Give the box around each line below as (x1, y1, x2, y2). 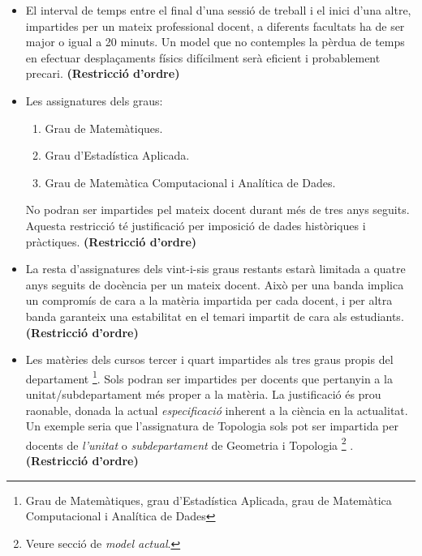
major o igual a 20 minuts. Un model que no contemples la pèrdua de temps (25, 33, 405, 50)
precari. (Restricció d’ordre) (25, 65, 180, 82)
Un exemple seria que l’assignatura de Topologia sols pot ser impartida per (25, 417, 398, 434)
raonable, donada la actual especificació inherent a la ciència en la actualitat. (25, 401, 408, 418)
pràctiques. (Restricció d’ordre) (25, 233, 197, 250)
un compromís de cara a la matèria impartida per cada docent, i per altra (25, 292, 393, 309)
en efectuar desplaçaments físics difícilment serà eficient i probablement (25, 49, 381, 66)
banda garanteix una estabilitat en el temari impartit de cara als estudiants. (25, 307, 404, 324)
